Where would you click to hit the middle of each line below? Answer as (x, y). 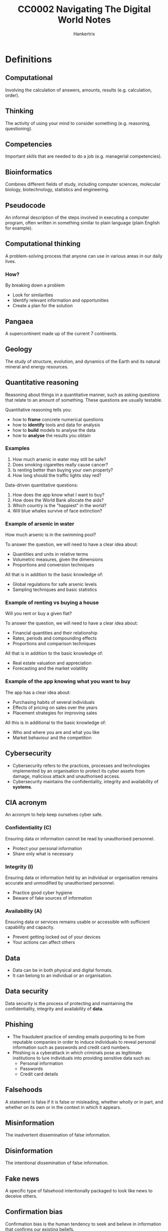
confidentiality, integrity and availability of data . (54, 1009)
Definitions (29, 59)
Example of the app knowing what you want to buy (68, 681)
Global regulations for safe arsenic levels (54, 584)
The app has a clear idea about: (38, 692)
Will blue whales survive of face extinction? (57, 511)
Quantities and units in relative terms (50, 554)
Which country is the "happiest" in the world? (59, 505)
